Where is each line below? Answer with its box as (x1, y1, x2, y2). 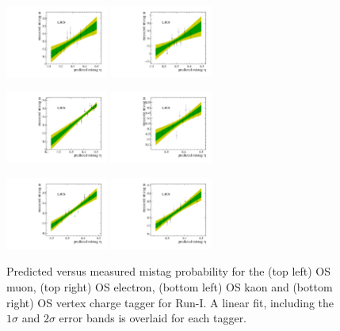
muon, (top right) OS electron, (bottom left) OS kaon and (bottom (6, 279, 333, 295)
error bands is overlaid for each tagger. (59, 310, 247, 326)
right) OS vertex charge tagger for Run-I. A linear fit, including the (6, 294, 334, 310)
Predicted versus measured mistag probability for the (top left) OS (6, 263, 331, 280)
